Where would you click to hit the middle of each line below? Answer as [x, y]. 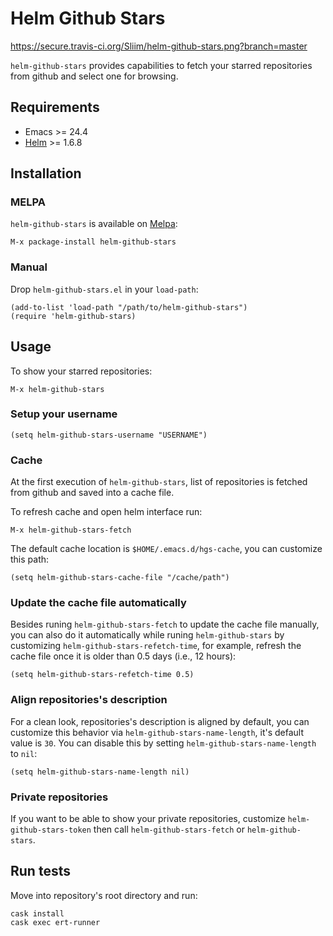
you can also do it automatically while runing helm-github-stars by [147, 635]
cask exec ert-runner [55, 922]
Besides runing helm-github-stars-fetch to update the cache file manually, [165, 624]
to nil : [24, 753]
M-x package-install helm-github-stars [93, 242]
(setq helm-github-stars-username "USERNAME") [109, 435]
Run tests [40, 871]
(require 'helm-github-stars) [73, 316]
